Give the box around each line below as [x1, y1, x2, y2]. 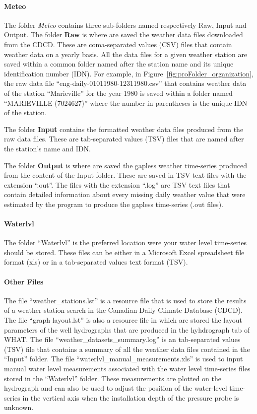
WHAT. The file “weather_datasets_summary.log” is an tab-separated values [4, 334, 241, 345]
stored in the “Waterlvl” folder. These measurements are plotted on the [4, 373, 221, 383]
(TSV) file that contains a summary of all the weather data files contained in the [4, 344, 250, 354]
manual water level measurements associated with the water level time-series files [4, 363, 251, 374]
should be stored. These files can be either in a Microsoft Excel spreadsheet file [4, 247, 245, 257]
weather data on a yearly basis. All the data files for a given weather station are [4, 49, 248, 59]
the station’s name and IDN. [4, 143, 91, 153]
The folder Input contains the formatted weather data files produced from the [4, 124, 244, 134]
